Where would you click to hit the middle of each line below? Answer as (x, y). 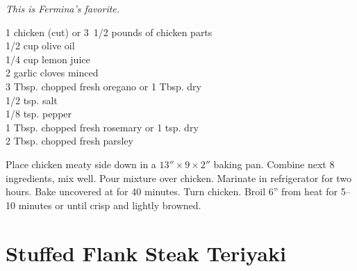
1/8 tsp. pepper (39, 114)
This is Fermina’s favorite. (63, 8)
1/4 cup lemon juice (48, 59)
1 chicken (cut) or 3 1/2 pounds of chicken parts (109, 32)
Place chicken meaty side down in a (81, 164)
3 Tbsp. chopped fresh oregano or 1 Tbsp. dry (103, 86)
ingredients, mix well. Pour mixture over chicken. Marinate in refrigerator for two (179, 178)
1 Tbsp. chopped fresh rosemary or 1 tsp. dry (102, 127)
